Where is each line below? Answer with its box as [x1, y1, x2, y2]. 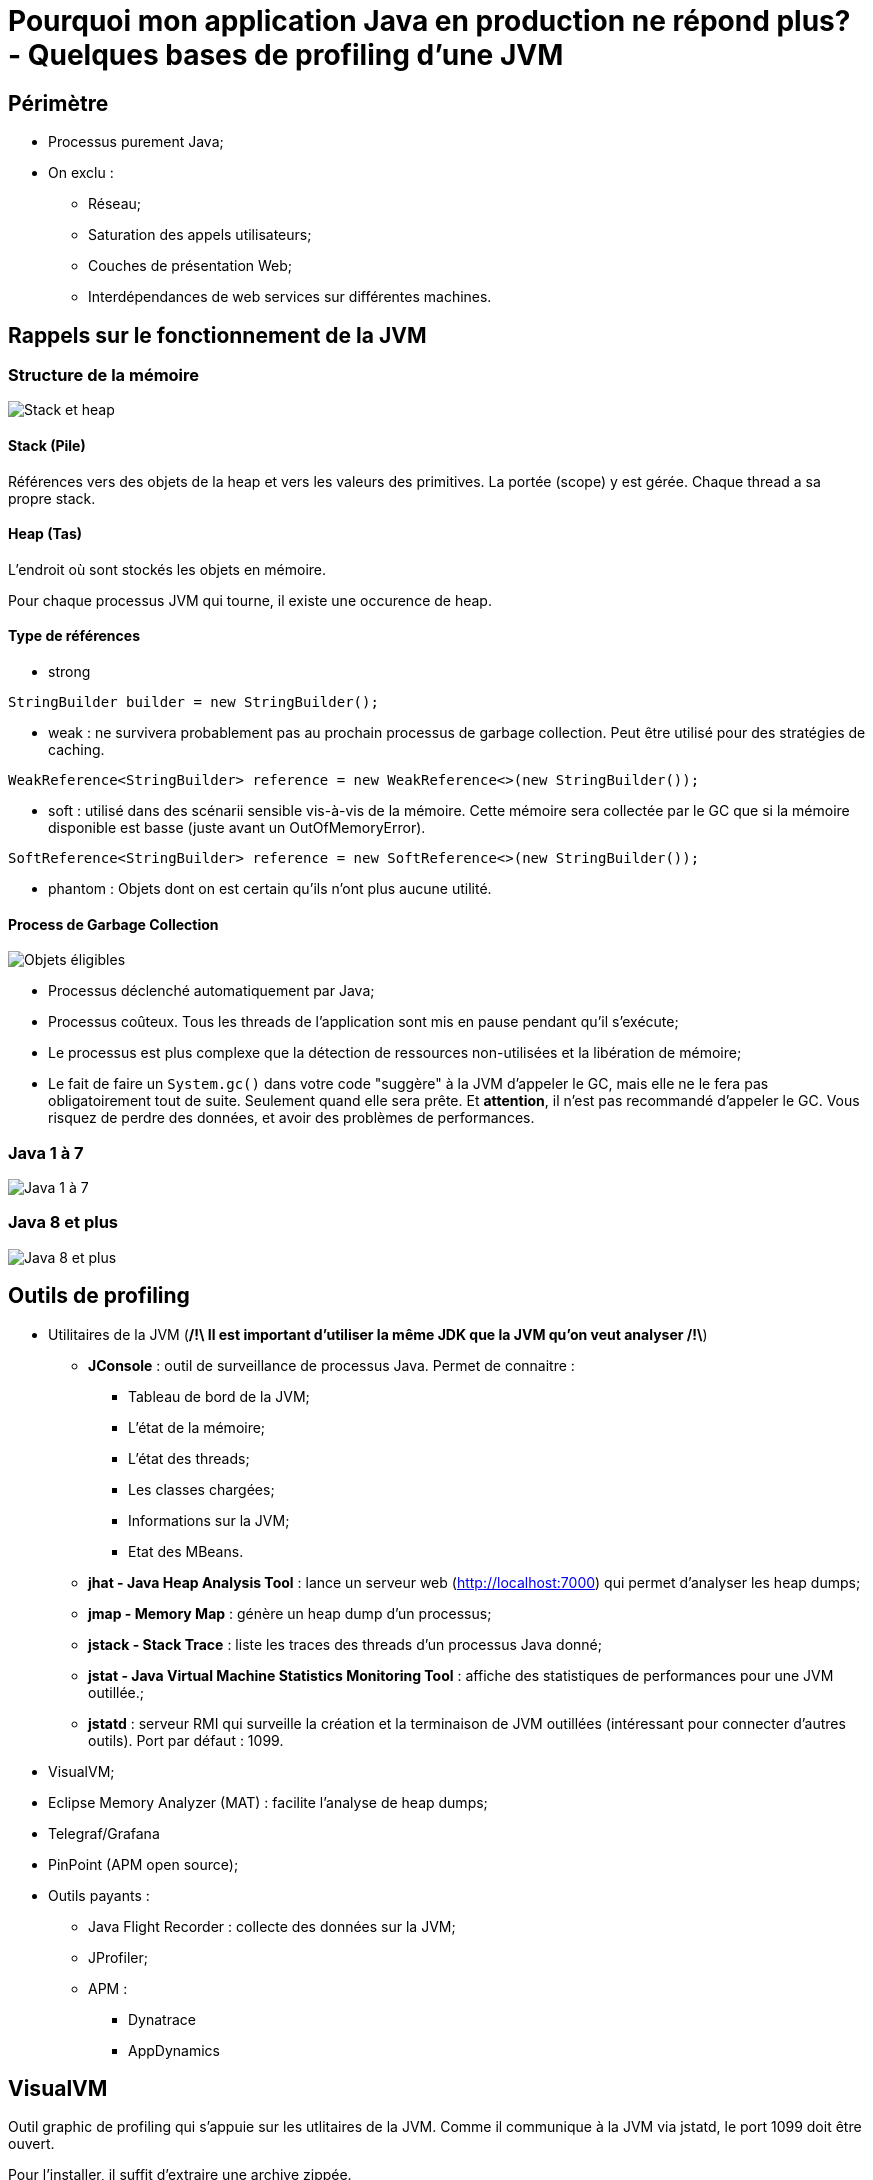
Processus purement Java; [48, 133, 224, 151]
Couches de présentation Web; [88, 257, 293, 275]
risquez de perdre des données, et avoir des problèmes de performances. [48, 1109, 535, 1127]
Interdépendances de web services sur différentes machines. [88, 288, 492, 306]
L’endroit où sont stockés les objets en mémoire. [8, 560, 327, 578]
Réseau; [88, 195, 142, 213]
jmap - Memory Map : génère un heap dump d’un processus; [88, 1604, 492, 1622]
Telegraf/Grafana [48, 1824, 160, 1842]
